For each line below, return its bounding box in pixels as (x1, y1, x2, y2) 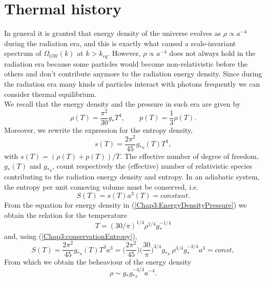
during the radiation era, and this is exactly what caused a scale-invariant (4, 37, 236, 48)
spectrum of (4, 48, 42, 58)
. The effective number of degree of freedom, (120, 150, 259, 161)
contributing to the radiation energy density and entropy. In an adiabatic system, (4, 171, 260, 182)
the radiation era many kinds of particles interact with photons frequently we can (4, 78, 260, 89)
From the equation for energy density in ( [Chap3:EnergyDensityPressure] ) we (4, 199, 247, 210)
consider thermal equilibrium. (4, 88, 97, 99)
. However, (108, 48, 141, 58)
